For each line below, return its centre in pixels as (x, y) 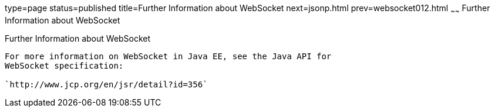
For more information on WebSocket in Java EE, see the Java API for (168, 56)
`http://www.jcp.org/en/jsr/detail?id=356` (106, 84)
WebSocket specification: (64, 65)
